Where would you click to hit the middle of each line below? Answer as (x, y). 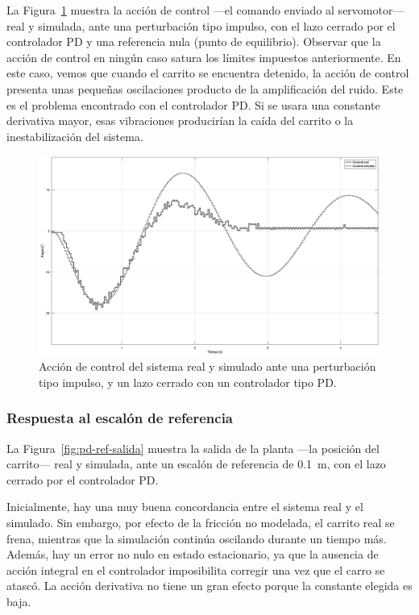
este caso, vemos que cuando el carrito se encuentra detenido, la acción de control (208, 73)
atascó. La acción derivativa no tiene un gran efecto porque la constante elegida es (209, 586)
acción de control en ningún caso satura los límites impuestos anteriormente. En (204, 57)
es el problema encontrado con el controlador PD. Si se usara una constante (193, 104)
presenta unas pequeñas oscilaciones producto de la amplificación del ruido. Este (205, 88)
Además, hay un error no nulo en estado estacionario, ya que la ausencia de (193, 554)
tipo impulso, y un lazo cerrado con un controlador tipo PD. (188, 382)
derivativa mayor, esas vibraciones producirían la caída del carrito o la (180, 121)
